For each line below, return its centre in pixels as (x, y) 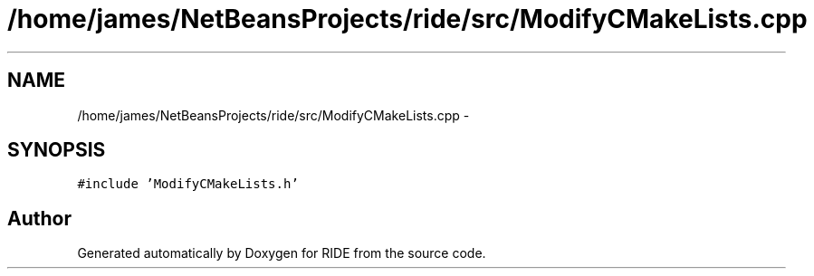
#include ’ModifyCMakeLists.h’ (188, 184)
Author (39, 218)
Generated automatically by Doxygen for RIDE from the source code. (282, 253)
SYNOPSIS (57, 150)
